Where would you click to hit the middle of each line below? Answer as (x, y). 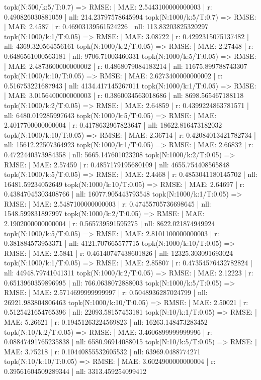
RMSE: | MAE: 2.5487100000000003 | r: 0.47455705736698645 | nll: (108, 203)
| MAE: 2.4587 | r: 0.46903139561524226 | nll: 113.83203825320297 (106, 26)
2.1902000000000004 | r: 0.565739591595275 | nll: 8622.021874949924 (110, 223)
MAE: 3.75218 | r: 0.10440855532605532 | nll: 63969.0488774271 (102, 351)
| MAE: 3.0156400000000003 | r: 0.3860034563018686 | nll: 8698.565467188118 (124, 95)
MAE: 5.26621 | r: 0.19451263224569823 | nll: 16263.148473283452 (106, 322)
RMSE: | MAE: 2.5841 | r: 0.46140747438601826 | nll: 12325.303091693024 (119, 253)
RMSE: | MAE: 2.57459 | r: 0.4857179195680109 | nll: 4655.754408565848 (117, 164)
